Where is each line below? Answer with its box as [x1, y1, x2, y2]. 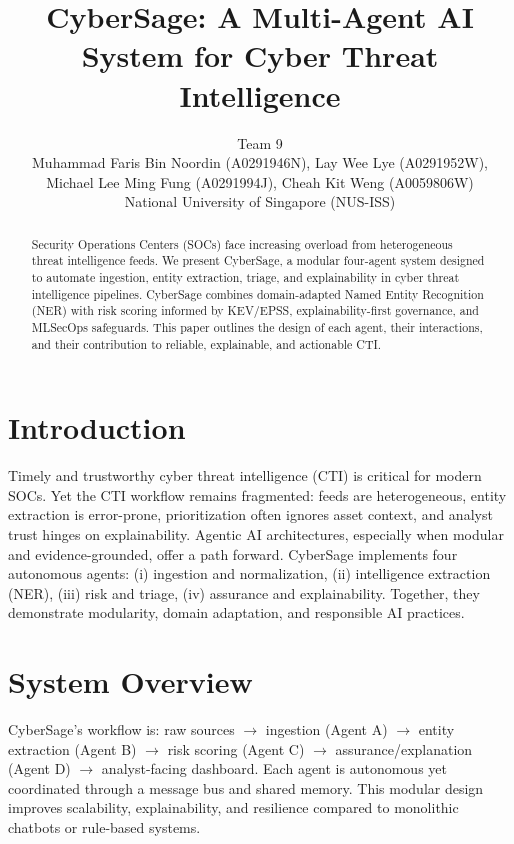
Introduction [8, 407, 186, 448]
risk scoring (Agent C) [167, 738, 305, 759]
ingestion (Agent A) [265, 719, 388, 740]
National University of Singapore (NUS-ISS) [124, 191, 396, 212]
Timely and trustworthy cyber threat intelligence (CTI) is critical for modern [8, 465, 482, 486]
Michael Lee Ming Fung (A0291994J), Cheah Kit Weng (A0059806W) [46, 171, 474, 192]
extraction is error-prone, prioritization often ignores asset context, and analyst [8, 504, 493, 525]
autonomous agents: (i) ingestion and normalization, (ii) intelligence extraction [8, 563, 491, 584]
